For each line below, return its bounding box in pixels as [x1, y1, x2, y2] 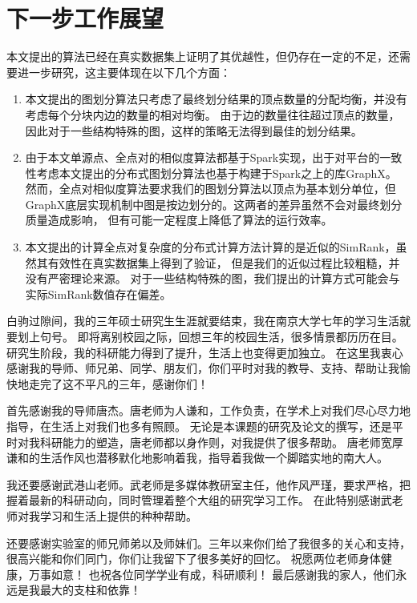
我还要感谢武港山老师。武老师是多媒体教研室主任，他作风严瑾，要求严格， [6, 476, 399, 492]
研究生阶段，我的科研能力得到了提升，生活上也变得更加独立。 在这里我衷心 [6, 344, 403, 360]
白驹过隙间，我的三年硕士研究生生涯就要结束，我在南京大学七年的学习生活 [6, 312, 399, 329]
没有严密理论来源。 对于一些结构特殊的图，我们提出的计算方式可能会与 [25, 270, 400, 287]
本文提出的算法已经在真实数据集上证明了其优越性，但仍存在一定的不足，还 [6, 48, 399, 65]
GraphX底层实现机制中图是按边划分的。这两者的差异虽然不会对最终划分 [25, 195, 403, 212]
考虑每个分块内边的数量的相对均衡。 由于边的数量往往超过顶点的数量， [25, 106, 400, 123]
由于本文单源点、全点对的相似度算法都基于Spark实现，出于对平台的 [25, 149, 380, 166]
